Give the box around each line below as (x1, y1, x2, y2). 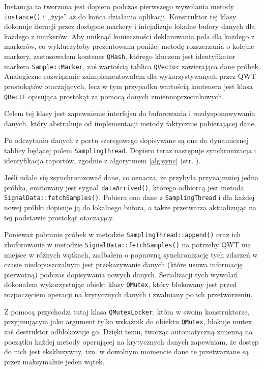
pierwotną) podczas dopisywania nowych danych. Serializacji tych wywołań (4, 269, 238, 279)
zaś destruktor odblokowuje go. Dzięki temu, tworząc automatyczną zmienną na (4, 326, 253, 336)
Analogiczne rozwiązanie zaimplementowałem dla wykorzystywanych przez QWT (4, 71, 256, 81)
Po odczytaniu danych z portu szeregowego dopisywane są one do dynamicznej (4, 135, 249, 146)
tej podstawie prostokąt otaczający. (4, 212, 114, 222)
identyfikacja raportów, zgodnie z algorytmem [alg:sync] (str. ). (4, 155, 201, 165)
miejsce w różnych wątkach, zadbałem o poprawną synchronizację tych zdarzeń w (4, 249, 258, 260)
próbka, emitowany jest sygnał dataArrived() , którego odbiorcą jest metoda (4, 182, 244, 192)
